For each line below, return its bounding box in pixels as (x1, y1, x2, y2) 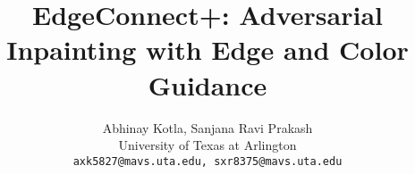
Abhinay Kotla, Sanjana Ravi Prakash (102, 118, 313, 137)
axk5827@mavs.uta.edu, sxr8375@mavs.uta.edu (72, 154, 343, 168)
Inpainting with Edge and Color (6, 31, 409, 68)
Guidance (148, 66, 267, 103)
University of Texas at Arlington (118, 136, 297, 154)
